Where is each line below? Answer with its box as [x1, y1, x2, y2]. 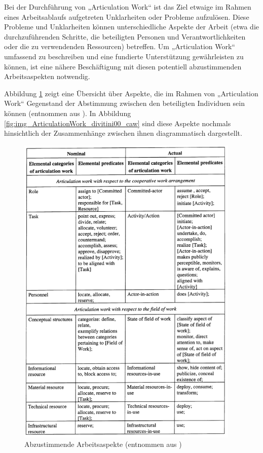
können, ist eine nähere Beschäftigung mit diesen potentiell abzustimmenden [4, 61, 242, 71]
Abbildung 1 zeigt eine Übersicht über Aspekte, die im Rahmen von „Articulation [4, 88, 258, 98]
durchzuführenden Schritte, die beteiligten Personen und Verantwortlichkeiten [4, 31, 246, 42]
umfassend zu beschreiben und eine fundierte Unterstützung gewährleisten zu [4, 51, 244, 61]
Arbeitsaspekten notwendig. [4, 71, 90, 82]
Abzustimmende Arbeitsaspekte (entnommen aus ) [24, 439, 182, 449]
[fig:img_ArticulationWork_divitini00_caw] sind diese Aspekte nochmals [4, 118, 231, 128]
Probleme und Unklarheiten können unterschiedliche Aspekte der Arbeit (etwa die [4, 21, 259, 32]
